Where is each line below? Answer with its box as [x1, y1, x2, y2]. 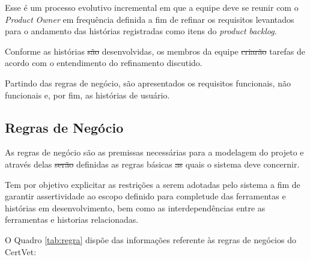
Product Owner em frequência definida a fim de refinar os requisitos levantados [5, 13, 294, 25]
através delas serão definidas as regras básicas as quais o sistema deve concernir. [5, 157, 300, 170]
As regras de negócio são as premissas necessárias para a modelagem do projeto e [5, 146, 304, 159]
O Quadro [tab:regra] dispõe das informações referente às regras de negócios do [5, 233, 296, 246]
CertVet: [5, 245, 37, 258]
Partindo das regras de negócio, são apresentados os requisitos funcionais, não [5, 76, 291, 89]
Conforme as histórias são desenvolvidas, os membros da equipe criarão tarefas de [5, 44, 305, 57]
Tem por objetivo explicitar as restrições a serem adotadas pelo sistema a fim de [5, 178, 300, 190]
